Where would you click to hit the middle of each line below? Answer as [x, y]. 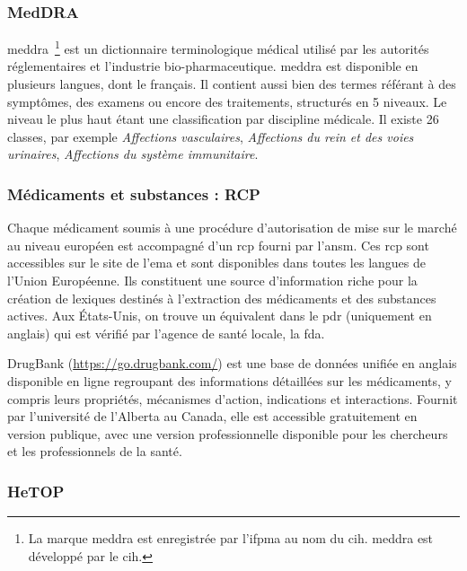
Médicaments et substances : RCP [134, 193]
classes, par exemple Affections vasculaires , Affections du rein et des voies [211, 136]
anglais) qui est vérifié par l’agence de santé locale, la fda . [166, 333]
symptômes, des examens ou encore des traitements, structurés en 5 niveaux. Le [227, 101]
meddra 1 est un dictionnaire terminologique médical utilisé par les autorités [218, 47]
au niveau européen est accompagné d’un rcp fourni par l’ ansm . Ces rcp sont [218, 245]
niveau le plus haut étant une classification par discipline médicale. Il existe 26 [223, 119]
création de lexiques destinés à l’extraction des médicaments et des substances [222, 298]
